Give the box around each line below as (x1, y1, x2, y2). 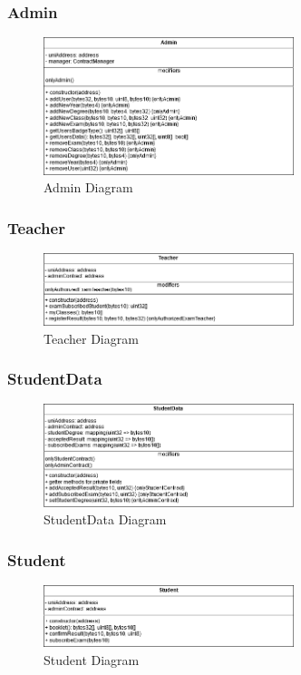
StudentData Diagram (44, 510, 167, 529)
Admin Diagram (44, 178, 133, 197)
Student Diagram (44, 650, 140, 669)
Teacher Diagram (44, 328, 139, 347)
